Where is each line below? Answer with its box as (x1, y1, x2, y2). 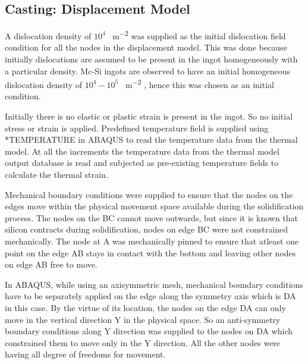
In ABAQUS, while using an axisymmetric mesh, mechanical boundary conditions (5, 278, 303, 290)
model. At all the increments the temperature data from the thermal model (5, 145, 279, 157)
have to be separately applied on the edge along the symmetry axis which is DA (5, 290, 296, 302)
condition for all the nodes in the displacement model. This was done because (5, 41, 287, 54)
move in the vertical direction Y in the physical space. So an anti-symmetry (5, 313, 281, 325)
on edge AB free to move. (5, 258, 98, 271)
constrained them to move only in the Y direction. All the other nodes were (5, 336, 281, 349)
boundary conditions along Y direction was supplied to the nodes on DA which (5, 325, 293, 337)
